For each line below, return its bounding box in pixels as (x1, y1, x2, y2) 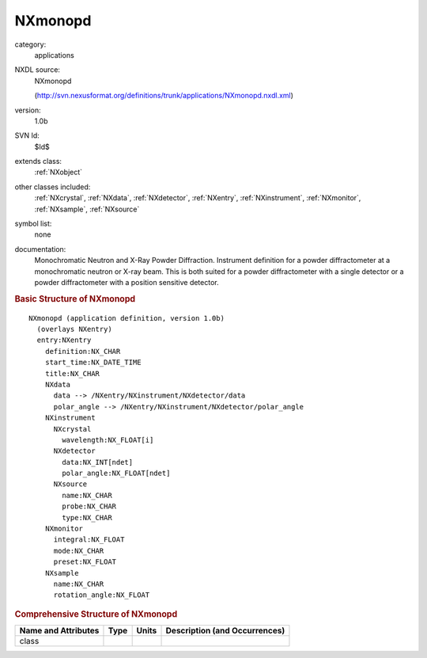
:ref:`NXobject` (34, 167, 83, 177)
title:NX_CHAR (44, 369, 100, 378)
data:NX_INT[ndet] (62, 458, 134, 466)
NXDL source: (14, 65, 61, 74)
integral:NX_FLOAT (53, 535, 125, 544)
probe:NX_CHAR (62, 502, 117, 511)
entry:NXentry (36, 336, 92, 344)
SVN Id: (14, 131, 40, 140)
